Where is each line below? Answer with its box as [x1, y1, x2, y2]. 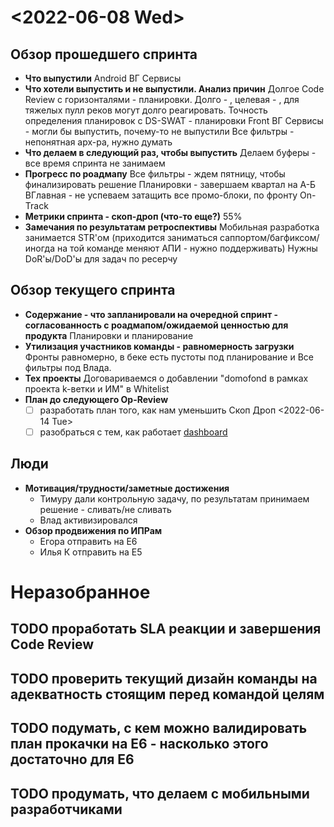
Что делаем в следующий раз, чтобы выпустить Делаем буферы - [24, 147, 317, 158]
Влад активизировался [39, 514, 138, 526]
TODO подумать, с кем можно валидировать [10, 720, 308, 737]
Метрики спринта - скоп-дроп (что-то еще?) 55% [24, 211, 243, 222]
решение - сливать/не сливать [39, 503, 172, 515]
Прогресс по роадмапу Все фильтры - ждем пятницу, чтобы [24, 168, 286, 180]
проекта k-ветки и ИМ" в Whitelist [24, 382, 170, 395]
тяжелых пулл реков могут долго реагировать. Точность [24, 104, 268, 116]
